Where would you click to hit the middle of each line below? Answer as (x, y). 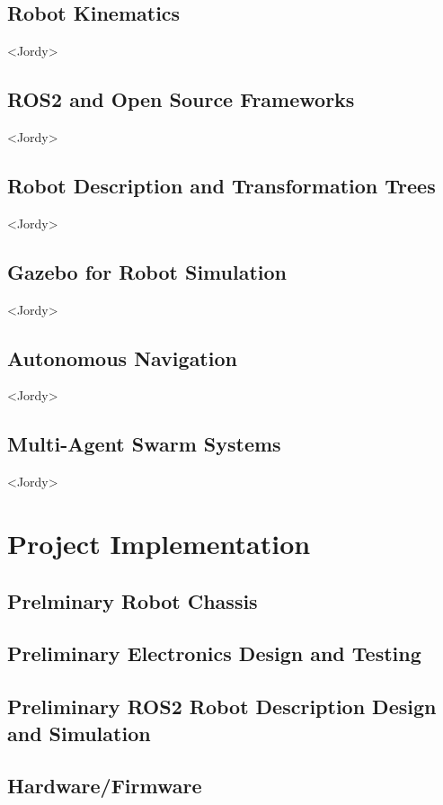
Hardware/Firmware (105, 786)
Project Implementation (159, 543)
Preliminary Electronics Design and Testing (214, 653)
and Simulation (79, 733)
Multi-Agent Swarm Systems (144, 444)
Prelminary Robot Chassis (133, 600)
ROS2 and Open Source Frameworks (181, 99)
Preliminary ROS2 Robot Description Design (222, 707)
